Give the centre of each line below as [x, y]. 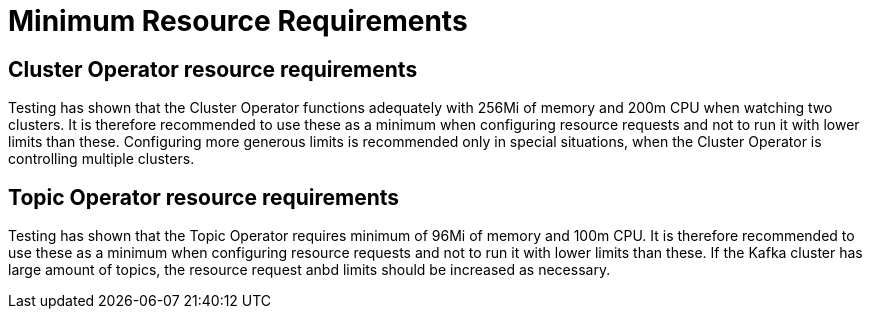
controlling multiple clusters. [101, 159]
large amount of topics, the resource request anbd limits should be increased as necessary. [309, 270]
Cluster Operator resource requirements [213, 69]
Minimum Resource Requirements [238, 21]
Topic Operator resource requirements [204, 197]
